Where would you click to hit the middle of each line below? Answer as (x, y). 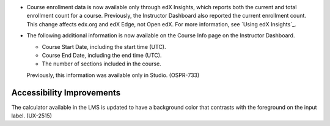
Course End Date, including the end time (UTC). (102, 55)
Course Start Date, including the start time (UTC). (104, 46)
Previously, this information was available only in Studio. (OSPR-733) (113, 75)
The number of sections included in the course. (101, 64)
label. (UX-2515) (31, 116)
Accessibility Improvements (66, 93)
